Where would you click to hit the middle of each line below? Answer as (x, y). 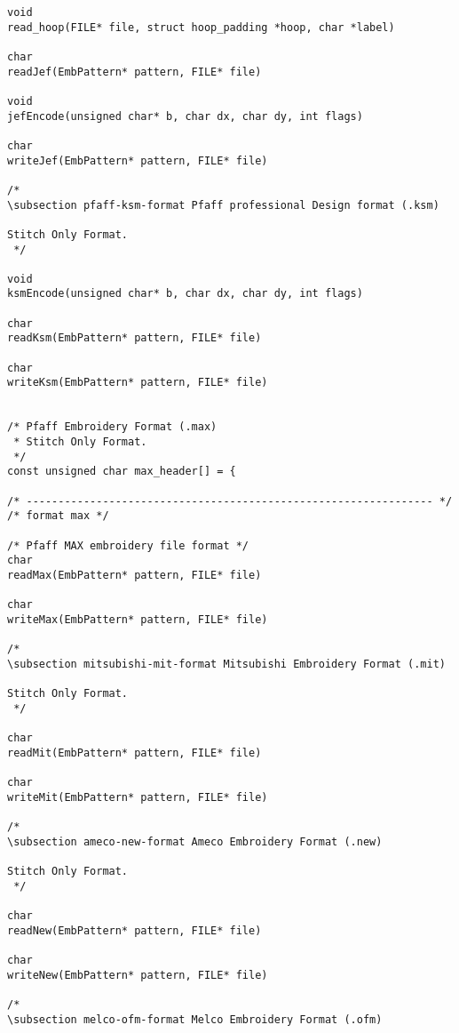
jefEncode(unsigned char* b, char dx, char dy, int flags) (185, 116)
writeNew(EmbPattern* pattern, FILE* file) (138, 975)
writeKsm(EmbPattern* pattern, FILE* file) (138, 383)
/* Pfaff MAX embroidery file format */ (128, 545)
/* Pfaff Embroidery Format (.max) (112, 427)
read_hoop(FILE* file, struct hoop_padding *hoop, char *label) (201, 27)
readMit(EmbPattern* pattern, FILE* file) (135, 753)
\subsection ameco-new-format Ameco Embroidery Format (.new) (195, 841)
